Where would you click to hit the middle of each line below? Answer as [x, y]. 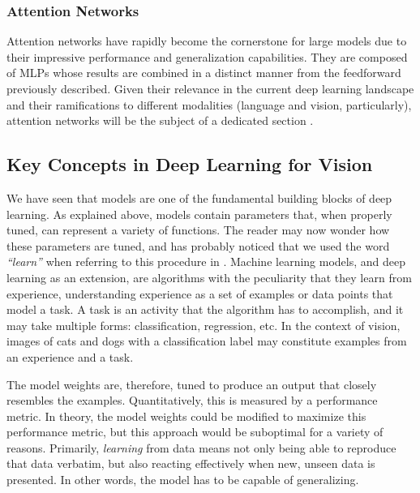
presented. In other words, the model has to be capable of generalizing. [183, 480]
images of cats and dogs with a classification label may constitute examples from [207, 341]
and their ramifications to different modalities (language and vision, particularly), [209, 104]
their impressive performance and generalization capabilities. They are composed [207, 56]
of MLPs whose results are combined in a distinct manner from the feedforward [204, 73]
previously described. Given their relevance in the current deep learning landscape [210, 88]
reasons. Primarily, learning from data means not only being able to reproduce [201, 447]
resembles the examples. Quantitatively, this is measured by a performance [192, 400]
